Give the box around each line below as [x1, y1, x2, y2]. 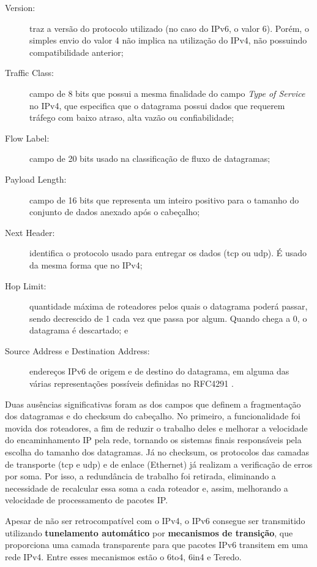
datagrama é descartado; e [29, 324, 129, 337]
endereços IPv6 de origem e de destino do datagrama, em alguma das [29, 365, 289, 378]
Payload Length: [5, 172, 67, 185]
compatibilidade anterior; [29, 45, 124, 58]
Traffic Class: [5, 66, 54, 79]
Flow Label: [5, 131, 50, 144]
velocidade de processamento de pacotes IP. [5, 493, 168, 506]
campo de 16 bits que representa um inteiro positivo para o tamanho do [29, 193, 299, 206]
